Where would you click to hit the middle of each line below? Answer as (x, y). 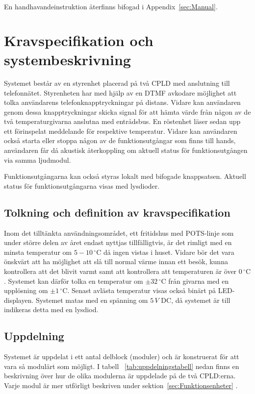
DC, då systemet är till (196, 300)
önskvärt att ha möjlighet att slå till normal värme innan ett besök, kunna (116, 261)
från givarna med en (199, 281)
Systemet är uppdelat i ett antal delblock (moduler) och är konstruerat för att (122, 357)
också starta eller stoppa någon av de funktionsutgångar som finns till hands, (120, 140)
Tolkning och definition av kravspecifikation (117, 212)
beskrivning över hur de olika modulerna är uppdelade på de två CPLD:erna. (120, 376)
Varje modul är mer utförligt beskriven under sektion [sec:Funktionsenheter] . (121, 385)
